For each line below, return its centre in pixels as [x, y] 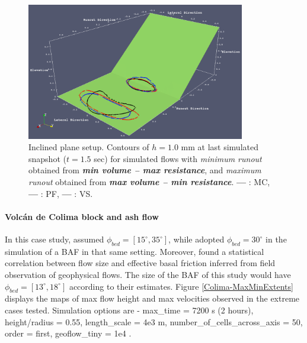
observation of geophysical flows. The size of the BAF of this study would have [148, 274]
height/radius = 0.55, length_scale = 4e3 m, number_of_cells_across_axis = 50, [154, 321]
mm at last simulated [220, 147]
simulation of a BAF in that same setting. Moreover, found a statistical [135, 251]
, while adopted [196, 239]
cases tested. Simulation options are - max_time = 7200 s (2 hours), [129, 310]
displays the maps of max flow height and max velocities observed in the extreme [152, 298]
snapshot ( [47, 158]
